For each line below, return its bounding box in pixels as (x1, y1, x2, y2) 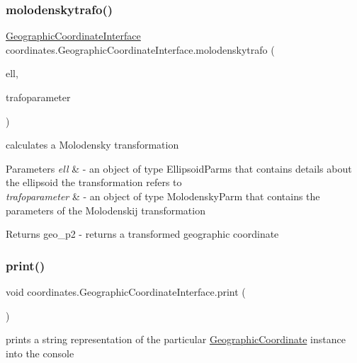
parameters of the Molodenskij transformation (6, 202, 205, 217)
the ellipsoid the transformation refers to (6, 175, 182, 190)
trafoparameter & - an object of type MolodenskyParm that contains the (6, 188, 320, 203)
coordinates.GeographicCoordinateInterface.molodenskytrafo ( (6, 42, 275, 57)
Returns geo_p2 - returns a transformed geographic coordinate (6, 226, 279, 241)
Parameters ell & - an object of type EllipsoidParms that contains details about (6, 161, 352, 175)
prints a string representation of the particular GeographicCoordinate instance (6, 332, 346, 347)
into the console (6, 345, 74, 360)
